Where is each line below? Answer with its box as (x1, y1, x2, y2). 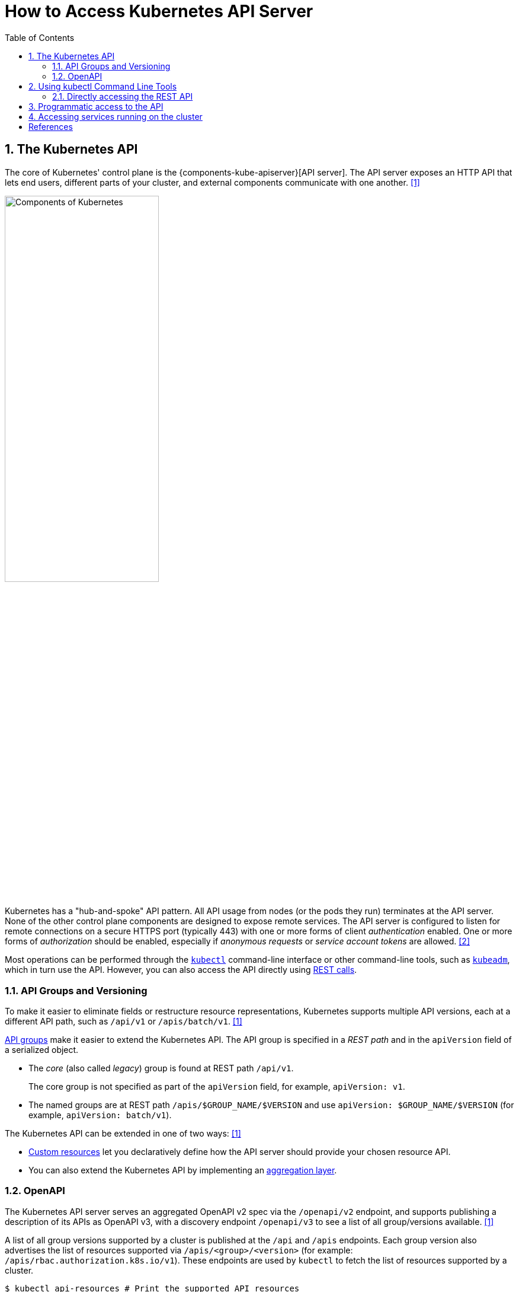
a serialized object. (5, 1044, 79, 1055)
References (28, 121, 73, 132)
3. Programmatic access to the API (28, 101, 164, 112)
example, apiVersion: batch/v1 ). (28, 1109, 172, 1120)
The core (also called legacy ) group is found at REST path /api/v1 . (28, 1062, 294, 1073)
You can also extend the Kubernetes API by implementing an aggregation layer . (28, 1164, 337, 1175)
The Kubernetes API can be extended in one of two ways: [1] (5, 1128, 241, 1138)
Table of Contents (5, 32, 75, 43)
